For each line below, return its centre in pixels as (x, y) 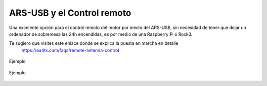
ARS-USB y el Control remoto (70, 13)
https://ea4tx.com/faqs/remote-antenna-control (70, 50)
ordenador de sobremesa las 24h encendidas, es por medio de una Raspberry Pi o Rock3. (101, 34)
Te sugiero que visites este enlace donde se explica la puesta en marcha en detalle (94, 43)
